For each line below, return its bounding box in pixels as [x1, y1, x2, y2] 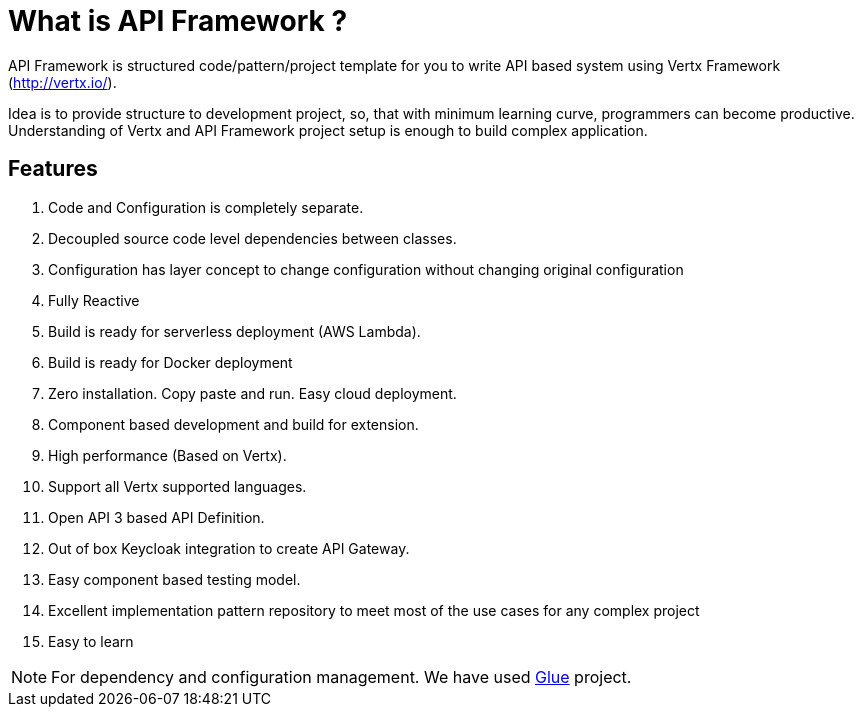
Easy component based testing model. [48, 570, 301, 588]
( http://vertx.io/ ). [8, 73, 117, 91]
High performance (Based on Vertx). [48, 446, 287, 464]
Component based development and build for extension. [48, 415, 419, 433]
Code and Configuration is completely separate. [48, 198, 364, 216]
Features [8, 156, 98, 182]
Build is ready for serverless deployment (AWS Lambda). [48, 322, 421, 340]
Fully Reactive [48, 291, 140, 309]
